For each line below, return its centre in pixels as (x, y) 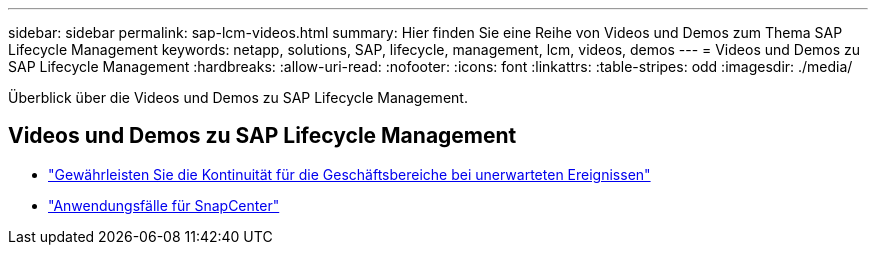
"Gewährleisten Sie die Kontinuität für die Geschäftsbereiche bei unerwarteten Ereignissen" (349, 174)
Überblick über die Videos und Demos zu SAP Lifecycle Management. (238, 97)
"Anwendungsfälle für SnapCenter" (164, 205)
